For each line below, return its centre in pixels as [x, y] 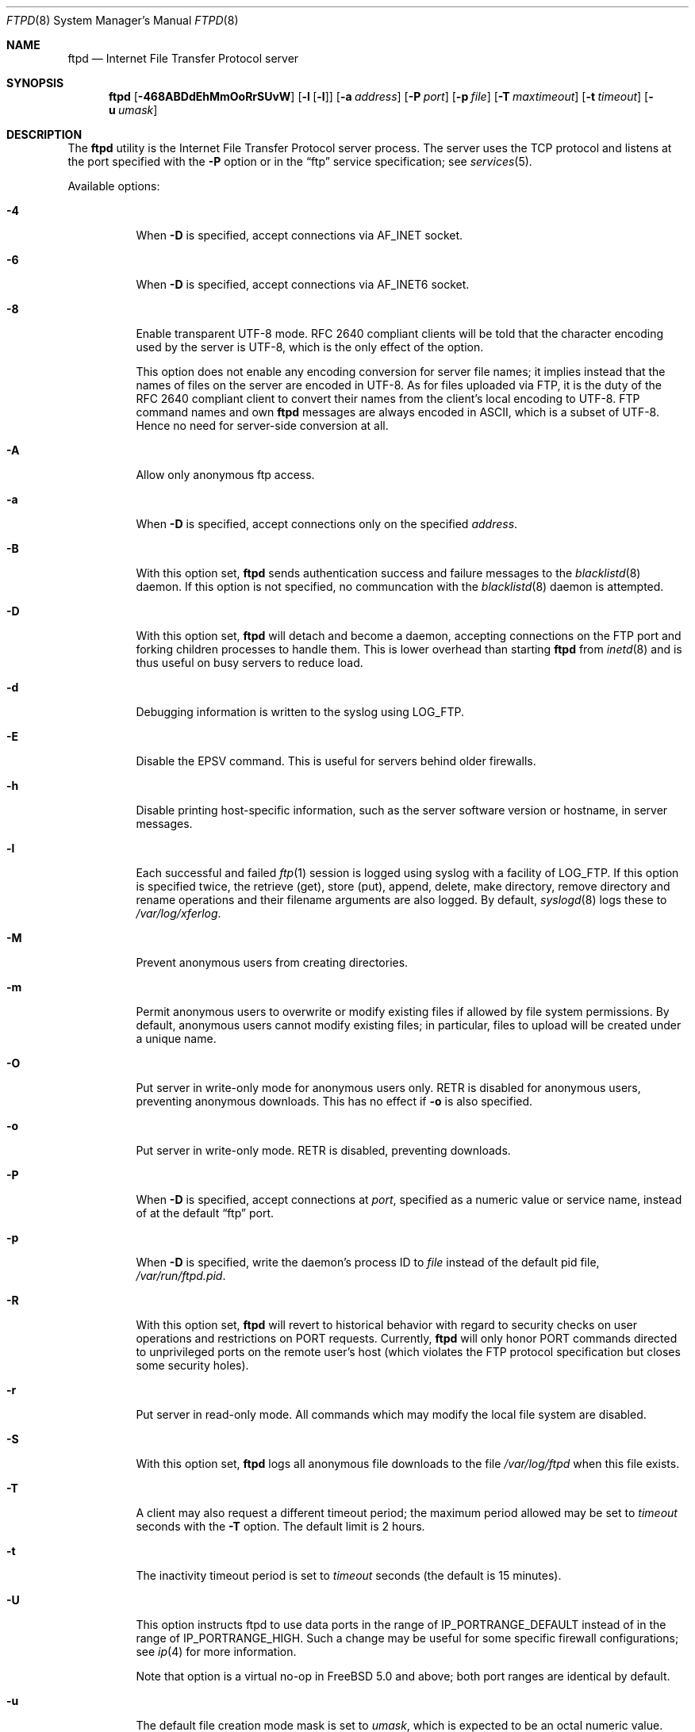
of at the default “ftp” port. [205, 1213]
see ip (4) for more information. [216, 1652]
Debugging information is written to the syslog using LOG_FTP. [300, 712]
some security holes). [192, 1365]
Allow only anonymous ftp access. [225, 475]
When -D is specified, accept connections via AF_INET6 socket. [303, 284]
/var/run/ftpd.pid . [181, 1276]
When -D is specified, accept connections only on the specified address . [327, 524]
